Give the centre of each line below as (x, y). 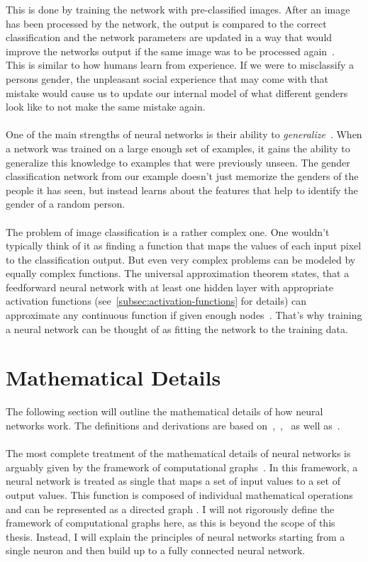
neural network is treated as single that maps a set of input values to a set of (173, 481)
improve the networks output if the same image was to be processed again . (171, 51)
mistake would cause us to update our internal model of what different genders (177, 92)
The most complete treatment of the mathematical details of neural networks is (178, 453)
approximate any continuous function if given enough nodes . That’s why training (184, 315)
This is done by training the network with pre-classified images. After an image (178, 9)
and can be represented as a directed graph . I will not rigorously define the (170, 508)
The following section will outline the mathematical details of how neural (165, 411)
